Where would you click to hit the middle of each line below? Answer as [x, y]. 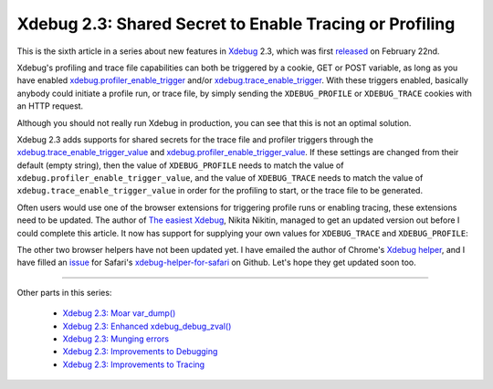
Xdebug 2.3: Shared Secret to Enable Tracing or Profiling [236, 24]
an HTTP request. [50, 106]
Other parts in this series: [64, 292]
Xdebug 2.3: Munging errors [115, 339]
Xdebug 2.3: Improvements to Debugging [140, 352]
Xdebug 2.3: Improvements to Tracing [134, 364]
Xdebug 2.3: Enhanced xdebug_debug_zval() [147, 326]
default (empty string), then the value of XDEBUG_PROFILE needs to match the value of [180, 165]
